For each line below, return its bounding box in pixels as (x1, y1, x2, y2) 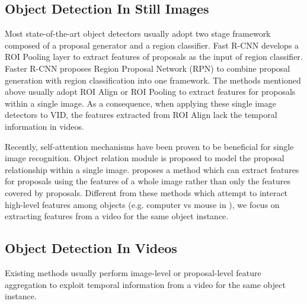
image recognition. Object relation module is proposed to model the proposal (5, 152, 284, 164)
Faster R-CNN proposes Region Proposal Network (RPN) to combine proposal (5, 62, 290, 74)
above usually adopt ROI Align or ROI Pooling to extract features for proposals (5, 85, 296, 98)
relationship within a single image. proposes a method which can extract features (5, 163, 299, 175)
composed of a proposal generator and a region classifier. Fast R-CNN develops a (5, 39, 299, 51)
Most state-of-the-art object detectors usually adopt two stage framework (5, 27, 271, 40)
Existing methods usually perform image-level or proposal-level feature (5, 266, 261, 279)
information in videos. (5, 120, 84, 132)
